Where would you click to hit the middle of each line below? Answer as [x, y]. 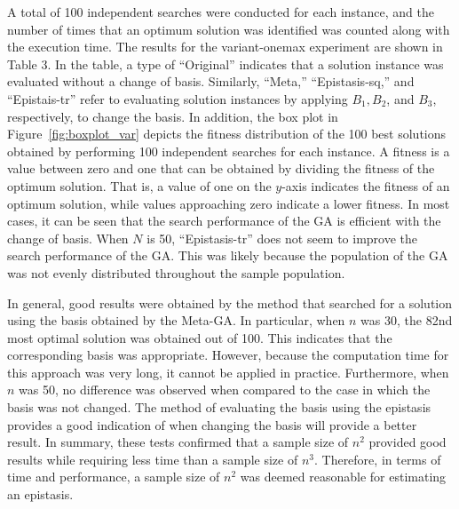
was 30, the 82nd [407, 320]
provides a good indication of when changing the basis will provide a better [212, 424]
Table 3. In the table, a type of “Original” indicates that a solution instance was [226, 64]
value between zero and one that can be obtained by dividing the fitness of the [221, 168]
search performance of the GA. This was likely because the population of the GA [228, 255]
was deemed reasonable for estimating [343, 477]
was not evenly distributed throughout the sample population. [176, 272]
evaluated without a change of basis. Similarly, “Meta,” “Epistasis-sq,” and [211, 81]
